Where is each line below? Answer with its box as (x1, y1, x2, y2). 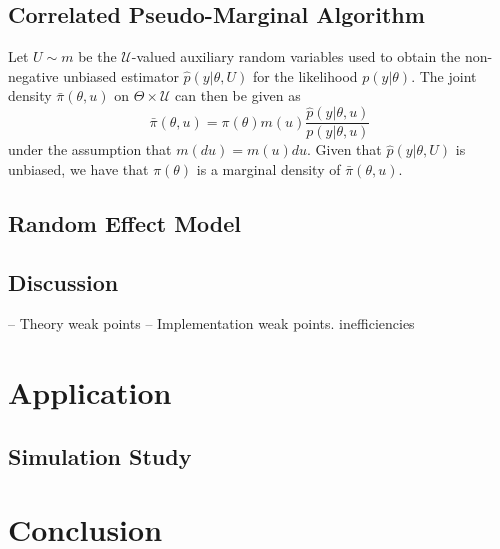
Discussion (8, 266, 119, 297)
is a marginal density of (196, 158, 341, 179)
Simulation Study (8, 440, 192, 471)
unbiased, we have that (8, 158, 149, 179)
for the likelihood (252, 65, 358, 86)
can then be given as (175, 85, 301, 106)
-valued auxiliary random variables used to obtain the (131, 46, 461, 67)
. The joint (411, 65, 477, 86)
